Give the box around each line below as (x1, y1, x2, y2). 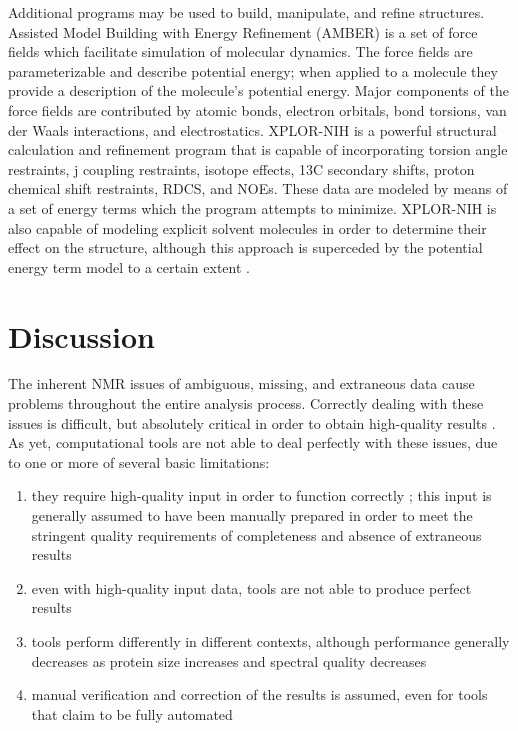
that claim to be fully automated (31, 703, 233, 724)
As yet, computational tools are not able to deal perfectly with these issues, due (8, 432, 498, 453)
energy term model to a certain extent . (8, 256, 250, 277)
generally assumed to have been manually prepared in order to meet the (31, 505, 473, 525)
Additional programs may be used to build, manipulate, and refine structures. (8, 2, 485, 22)
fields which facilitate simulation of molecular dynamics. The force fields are (8, 41, 473, 62)
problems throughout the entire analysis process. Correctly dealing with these (8, 393, 484, 414)
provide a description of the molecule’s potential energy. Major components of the (8, 80, 509, 101)
